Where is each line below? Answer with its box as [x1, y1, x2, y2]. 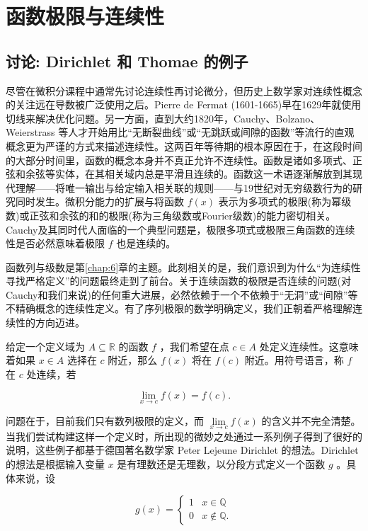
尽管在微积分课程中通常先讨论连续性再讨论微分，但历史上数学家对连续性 [6, 83, 343, 98]
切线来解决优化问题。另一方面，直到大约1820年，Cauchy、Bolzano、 [6, 110, 321, 125]
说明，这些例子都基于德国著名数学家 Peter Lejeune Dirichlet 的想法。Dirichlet [6, 442, 359, 457]
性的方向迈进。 [15, 315, 85, 330]
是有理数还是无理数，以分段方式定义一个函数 [117, 457, 326, 472]
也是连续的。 [116, 236, 176, 251]
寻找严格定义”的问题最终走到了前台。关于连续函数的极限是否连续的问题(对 [6, 273, 352, 288]
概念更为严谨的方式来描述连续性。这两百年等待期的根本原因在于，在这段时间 [6, 138, 362, 153]
